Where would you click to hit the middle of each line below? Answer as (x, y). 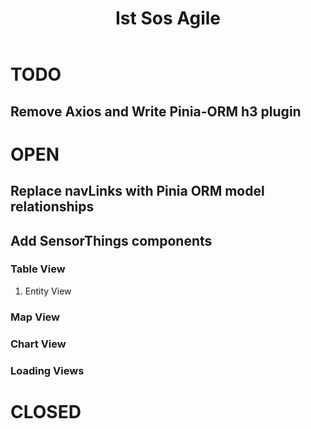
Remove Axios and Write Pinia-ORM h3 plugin (156, 111)
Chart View (38, 344)
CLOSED (46, 411)
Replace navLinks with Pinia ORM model (137, 191)
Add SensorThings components (111, 240)
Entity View (48, 291)
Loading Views (47, 370)
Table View (38, 269)
